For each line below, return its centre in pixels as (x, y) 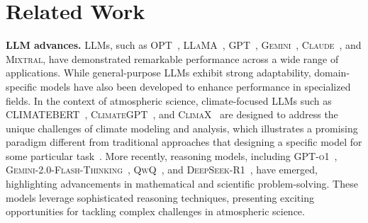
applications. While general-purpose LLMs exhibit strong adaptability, (158, 73)
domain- (332, 73)
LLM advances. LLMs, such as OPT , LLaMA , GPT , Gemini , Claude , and (184, 45)
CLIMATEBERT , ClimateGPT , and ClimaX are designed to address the (172, 114)
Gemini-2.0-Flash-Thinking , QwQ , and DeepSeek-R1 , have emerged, (162, 170)
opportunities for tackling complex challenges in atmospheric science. (155, 211)
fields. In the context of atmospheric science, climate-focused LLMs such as (169, 100)
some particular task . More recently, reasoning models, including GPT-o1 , (172, 155)
